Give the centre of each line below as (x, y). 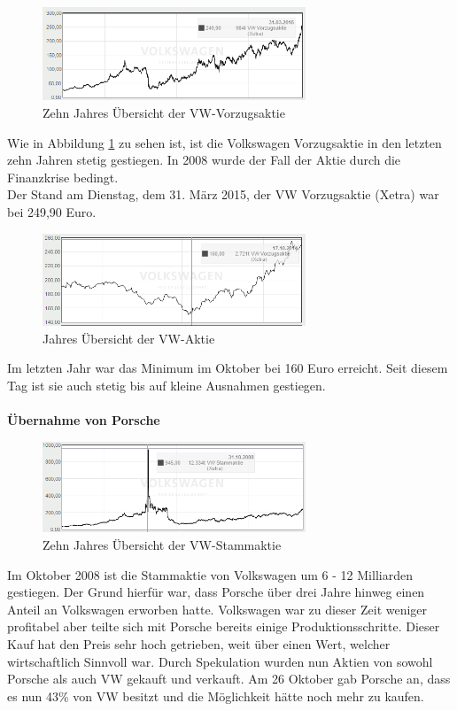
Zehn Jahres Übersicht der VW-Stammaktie (162, 545)
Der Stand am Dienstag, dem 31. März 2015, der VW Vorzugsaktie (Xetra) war (223, 194)
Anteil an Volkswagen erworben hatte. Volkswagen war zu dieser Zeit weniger (217, 609)
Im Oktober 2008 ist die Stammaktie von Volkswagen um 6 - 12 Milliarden (210, 574)
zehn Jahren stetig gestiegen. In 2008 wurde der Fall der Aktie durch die (204, 160)
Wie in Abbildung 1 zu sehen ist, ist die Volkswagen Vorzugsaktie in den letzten (225, 142)
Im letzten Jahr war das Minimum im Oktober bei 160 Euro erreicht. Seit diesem (228, 368)
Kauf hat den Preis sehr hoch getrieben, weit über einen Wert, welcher (199, 644)
